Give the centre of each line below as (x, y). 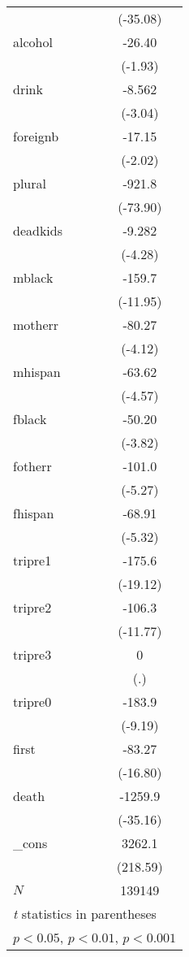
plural (30, 183)
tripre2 (32, 607)
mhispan (37, 372)
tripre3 (32, 654)
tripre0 (32, 702)
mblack (33, 277)
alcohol (33, 42)
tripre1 (32, 560)
